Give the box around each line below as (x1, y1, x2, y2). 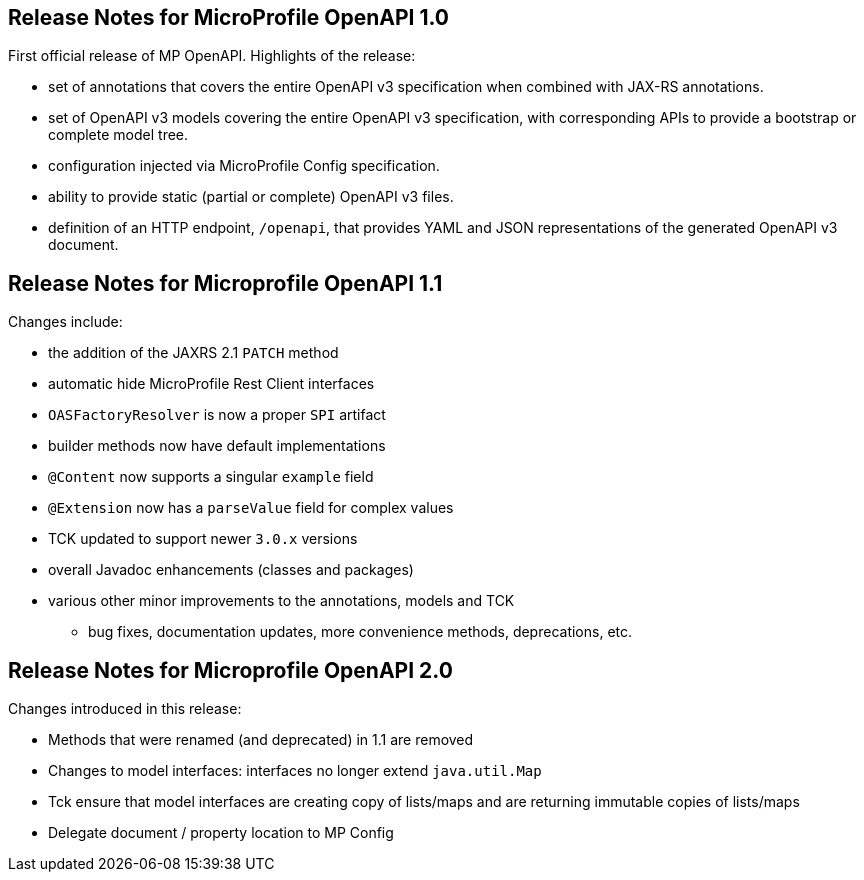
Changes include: (8, 313, 123, 331)
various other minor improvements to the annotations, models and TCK (48, 592, 515, 610)
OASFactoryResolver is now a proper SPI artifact (48, 406, 386, 424)
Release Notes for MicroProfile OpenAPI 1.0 (8, 5, 450, 30)
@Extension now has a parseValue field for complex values (48, 499, 454, 517)
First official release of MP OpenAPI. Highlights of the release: (8, 47, 416, 65)
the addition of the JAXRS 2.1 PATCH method (48, 344, 339, 362)
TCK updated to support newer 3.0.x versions (48, 530, 358, 548)
